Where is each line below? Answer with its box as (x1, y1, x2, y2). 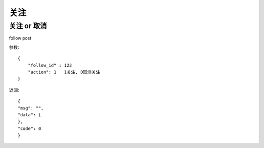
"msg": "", (18, 105, 44, 111)
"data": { (18, 112, 41, 117)
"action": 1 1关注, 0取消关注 (27, 69, 100, 75)
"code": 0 (18, 126, 41, 131)
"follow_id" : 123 (27, 63, 72, 68)
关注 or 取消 (9, 21, 47, 30)
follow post (9, 35, 32, 41)
